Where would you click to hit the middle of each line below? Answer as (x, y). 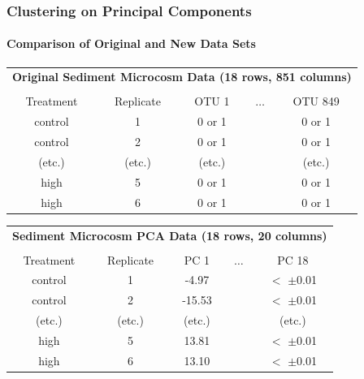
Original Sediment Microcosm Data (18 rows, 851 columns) (182, 77)
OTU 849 (316, 101)
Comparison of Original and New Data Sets (131, 43)
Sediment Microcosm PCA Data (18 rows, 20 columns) (170, 235)
